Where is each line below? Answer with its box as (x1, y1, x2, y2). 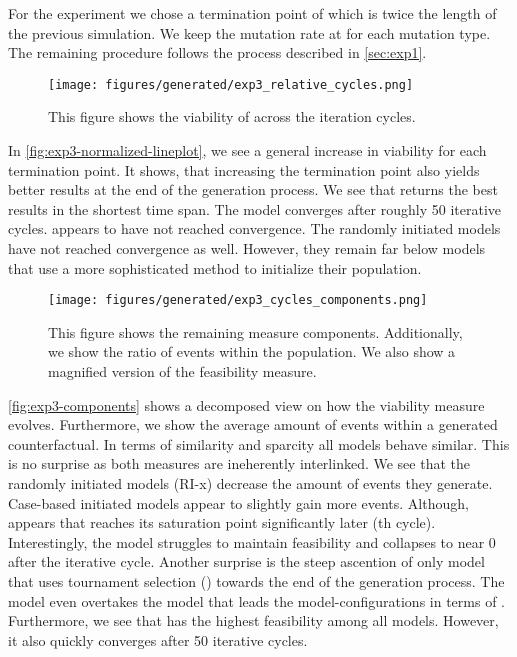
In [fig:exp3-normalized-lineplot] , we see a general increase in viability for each (8, 140, 487, 161)
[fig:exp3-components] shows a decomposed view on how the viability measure (8, 394, 485, 415)
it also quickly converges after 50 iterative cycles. (8, 629, 308, 650)
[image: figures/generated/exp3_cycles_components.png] (48, 293, 428, 308)
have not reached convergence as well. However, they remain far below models (8, 238, 486, 258)
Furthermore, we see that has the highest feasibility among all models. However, (8, 610, 499, 631)
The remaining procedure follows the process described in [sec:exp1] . (8, 42, 427, 63)
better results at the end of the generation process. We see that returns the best (8, 179, 498, 200)
